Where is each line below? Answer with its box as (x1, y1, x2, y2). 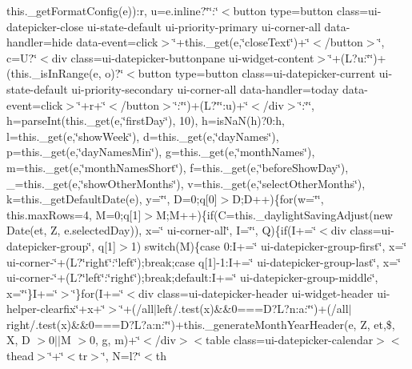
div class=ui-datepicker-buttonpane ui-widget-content (51, 49, 314, 66)
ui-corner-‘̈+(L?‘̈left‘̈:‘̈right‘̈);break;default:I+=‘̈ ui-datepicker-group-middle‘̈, (6, 269, 378, 286)
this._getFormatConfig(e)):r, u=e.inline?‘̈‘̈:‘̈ (6, 2, 218, 18)
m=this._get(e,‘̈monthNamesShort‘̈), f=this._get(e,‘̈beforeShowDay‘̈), (6, 158, 349, 175)
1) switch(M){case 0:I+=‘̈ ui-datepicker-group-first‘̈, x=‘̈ (130, 237, 407, 254)
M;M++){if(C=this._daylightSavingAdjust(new (156, 206, 393, 223)
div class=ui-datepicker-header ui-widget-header (138, 284, 374, 301)
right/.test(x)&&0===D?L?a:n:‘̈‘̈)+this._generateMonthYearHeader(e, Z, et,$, (6, 315, 395, 332)
